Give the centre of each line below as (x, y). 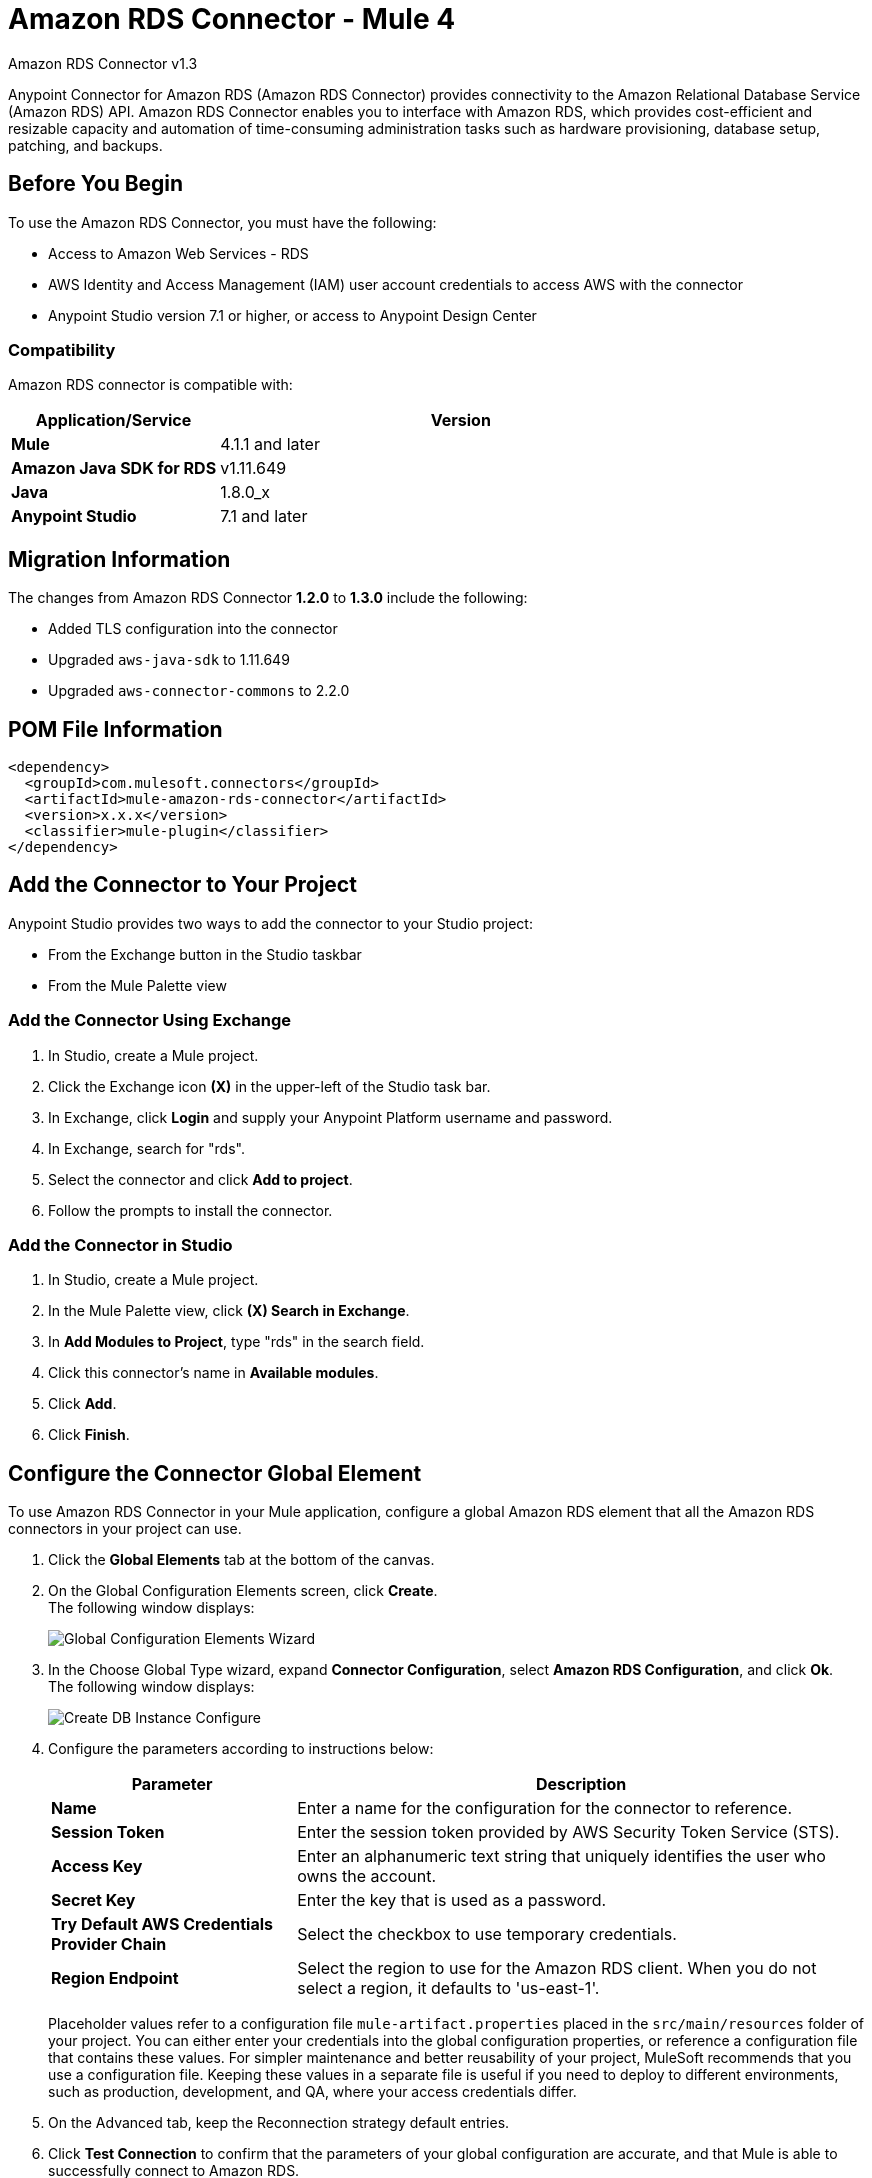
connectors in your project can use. (125, 1529)
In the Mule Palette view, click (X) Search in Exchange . (229, 1311)
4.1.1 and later (270, 444)
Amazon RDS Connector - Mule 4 (232, 19)
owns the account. (367, 1876)
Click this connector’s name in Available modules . (213, 1373)
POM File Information (115, 729)
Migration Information (119, 559)
